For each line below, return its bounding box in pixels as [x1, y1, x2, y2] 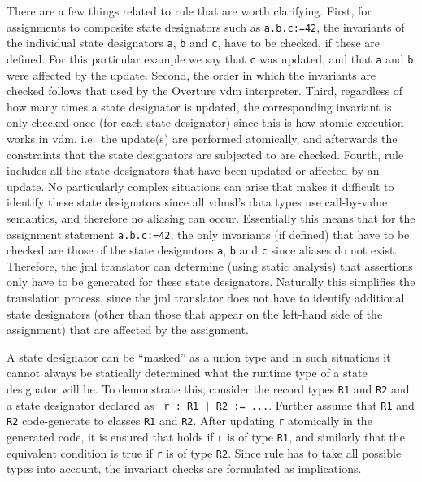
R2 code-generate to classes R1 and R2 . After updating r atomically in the [7, 412, 372, 429]
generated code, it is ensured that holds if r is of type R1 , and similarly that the [7, 428, 405, 445]
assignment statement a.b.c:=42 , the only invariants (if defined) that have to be [7, 225, 410, 242]
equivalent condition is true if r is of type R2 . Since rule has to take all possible [7, 444, 402, 461]
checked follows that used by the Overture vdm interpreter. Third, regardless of [7, 82, 403, 99]
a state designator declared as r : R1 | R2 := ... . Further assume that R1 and [7, 396, 415, 413]
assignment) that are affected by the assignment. [7, 321, 249, 338]
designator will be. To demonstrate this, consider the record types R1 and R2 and [7, 380, 410, 397]
